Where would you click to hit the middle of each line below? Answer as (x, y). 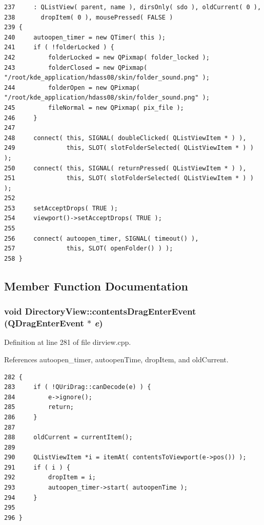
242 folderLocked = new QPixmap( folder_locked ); (107, 57)
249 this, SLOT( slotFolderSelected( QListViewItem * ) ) (129, 148)
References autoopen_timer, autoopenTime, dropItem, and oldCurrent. (116, 359)
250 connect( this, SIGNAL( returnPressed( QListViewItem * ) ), (125, 168)
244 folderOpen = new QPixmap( (72, 87)
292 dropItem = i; (50, 478)
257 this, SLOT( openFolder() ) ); (89, 249)
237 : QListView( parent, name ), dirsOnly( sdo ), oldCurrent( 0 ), (133, 7)
